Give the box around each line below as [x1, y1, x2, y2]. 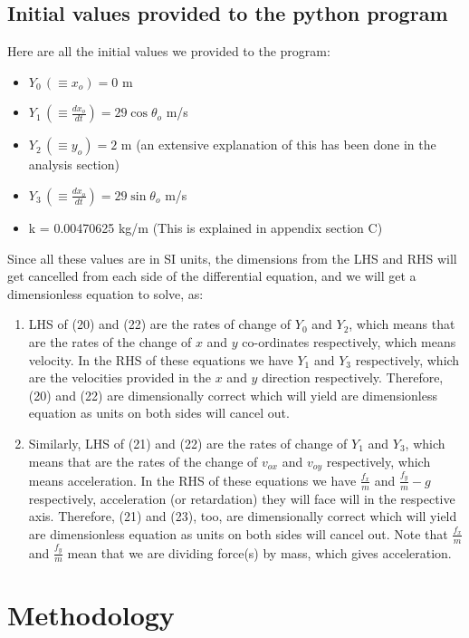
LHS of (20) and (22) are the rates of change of [28, 314, 292, 333]
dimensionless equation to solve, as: [7, 284, 204, 303]
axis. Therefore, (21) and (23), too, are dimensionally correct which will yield [28, 507, 457, 526]
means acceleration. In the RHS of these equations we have [28, 470, 357, 489]
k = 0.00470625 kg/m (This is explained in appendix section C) [28, 217, 383, 237]
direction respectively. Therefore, [262, 368, 444, 387]
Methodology [7, 596, 175, 633]
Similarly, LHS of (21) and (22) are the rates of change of [28, 433, 348, 452]
